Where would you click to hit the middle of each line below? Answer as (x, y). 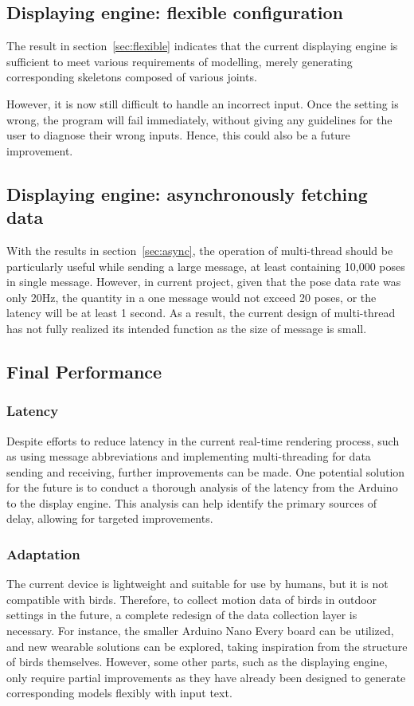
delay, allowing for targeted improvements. (110, 518)
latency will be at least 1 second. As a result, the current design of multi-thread (201, 313)
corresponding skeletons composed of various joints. (132, 77)
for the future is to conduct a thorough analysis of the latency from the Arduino (202, 487)
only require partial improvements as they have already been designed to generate (206, 677)
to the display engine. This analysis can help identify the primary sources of (191, 502)
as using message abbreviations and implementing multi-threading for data (189, 456)
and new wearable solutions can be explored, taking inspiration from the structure (207, 646)
